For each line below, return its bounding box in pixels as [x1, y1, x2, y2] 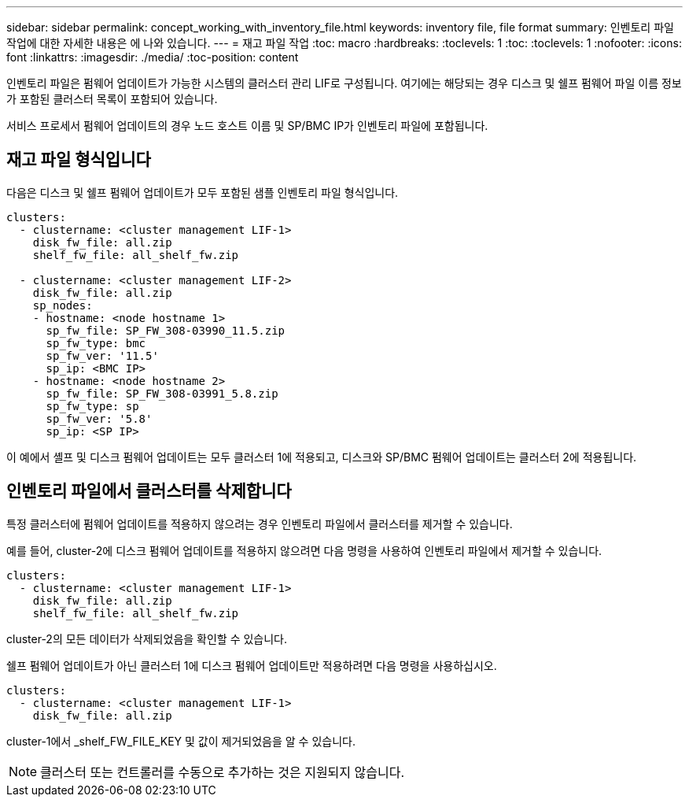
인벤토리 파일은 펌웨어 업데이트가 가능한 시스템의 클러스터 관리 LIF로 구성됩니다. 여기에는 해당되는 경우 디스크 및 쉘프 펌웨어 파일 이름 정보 [6, 76, 682, 90]
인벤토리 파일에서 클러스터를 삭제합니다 [6, 481, 292, 501]
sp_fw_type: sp [46, 399, 139, 413]
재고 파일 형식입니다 [6, 150, 151, 170]
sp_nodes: [32, 298, 93, 312]
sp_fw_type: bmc [46, 336, 146, 350]
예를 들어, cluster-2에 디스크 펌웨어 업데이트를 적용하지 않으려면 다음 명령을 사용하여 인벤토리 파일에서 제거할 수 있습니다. [6, 543, 602, 557]
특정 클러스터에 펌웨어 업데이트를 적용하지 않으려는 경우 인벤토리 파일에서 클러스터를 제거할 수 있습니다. [6, 516, 513, 531]
